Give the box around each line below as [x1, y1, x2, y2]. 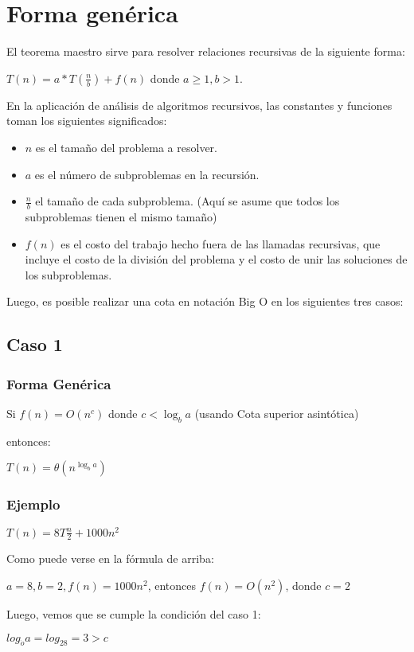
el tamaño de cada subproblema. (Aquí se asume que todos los [35, 193, 340, 209]
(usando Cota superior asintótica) [194, 404, 359, 421]
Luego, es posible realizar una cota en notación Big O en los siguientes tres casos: [6, 293, 404, 310]
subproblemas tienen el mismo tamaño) [25, 208, 217, 224]
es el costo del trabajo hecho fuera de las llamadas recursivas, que [61, 235, 381, 252]
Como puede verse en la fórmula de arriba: [6, 550, 214, 567]
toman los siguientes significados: [6, 112, 167, 129]
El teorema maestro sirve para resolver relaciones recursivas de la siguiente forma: [6, 43, 405, 60]
